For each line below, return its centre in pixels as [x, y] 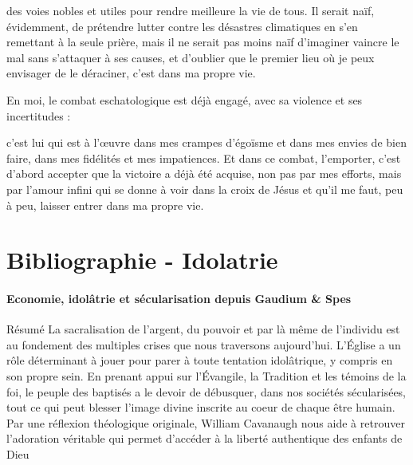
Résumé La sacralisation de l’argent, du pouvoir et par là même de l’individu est [203, 329]
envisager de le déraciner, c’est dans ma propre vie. [131, 73]
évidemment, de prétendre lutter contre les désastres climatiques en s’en [182, 26]
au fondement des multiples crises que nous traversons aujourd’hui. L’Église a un [204, 344]
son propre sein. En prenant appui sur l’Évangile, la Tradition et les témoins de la [206, 376]
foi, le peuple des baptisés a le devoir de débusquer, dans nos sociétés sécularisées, [206, 391]
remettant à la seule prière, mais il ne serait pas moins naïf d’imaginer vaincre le [203, 42]
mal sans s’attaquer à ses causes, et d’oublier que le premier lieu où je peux [191, 57]
